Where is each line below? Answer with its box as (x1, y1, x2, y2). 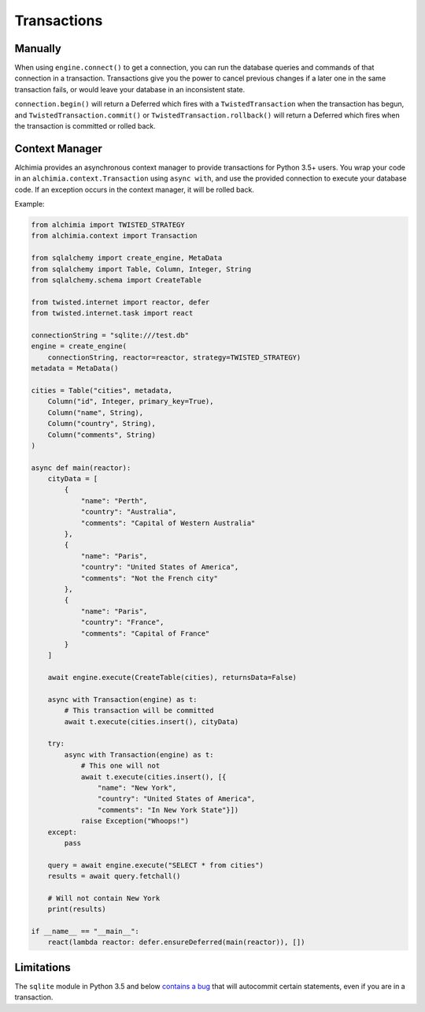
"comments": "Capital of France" (80, 629, 210, 638)
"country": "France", (80, 618, 164, 627)
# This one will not (80, 761, 161, 771)
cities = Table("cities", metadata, (31, 386, 173, 394)
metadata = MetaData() (31, 364, 119, 373)
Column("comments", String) (47, 430, 157, 439)
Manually (14, 42, 62, 55)
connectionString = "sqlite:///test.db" (31, 330, 189, 339)
